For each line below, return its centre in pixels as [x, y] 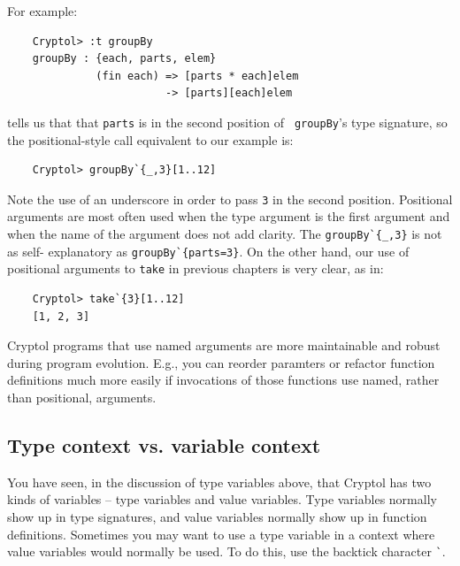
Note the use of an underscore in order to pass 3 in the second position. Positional [230, 199]
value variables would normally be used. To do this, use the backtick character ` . [226, 551]
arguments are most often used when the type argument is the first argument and [229, 216]
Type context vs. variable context [164, 444]
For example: [42, 11]
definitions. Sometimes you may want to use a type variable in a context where [221, 534]
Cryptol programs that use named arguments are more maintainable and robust [224, 345]
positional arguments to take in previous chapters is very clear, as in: [195, 268]
